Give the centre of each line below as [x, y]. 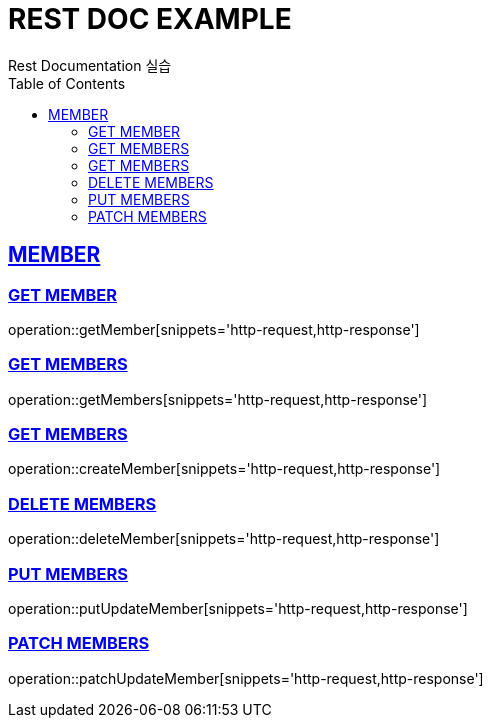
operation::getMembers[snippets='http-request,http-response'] [218, 399]
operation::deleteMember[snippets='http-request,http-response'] [224, 539]
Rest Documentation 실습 [90, 65]
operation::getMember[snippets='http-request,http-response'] [214, 329]
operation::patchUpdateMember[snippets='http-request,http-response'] [246, 678]
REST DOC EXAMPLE [150, 19]
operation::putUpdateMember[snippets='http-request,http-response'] [238, 608]
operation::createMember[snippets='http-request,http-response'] [224, 469]
